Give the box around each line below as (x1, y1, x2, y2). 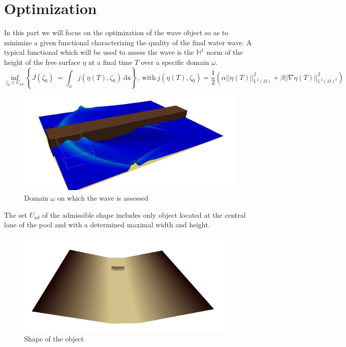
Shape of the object (24, 333, 84, 344)
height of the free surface (4, 56, 80, 67)
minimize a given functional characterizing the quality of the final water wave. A (4, 37, 252, 47)
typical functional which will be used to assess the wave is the (4, 47, 194, 57)
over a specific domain (141, 56, 209, 67)
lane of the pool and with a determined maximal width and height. (4, 219, 210, 230)
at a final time (88, 56, 133, 67)
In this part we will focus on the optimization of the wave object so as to (4, 27, 228, 38)
